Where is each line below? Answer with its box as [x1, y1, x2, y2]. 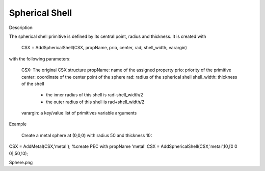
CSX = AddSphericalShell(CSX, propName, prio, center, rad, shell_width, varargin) [21, 45, 187, 51]
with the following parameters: [9, 56, 71, 61]
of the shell [21, 81, 44, 86]
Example [9, 121, 27, 127]
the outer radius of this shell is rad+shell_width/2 [46, 99, 145, 105]
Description [9, 25, 33, 30]
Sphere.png [9, 160, 33, 166]
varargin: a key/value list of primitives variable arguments [21, 110, 137, 116]
